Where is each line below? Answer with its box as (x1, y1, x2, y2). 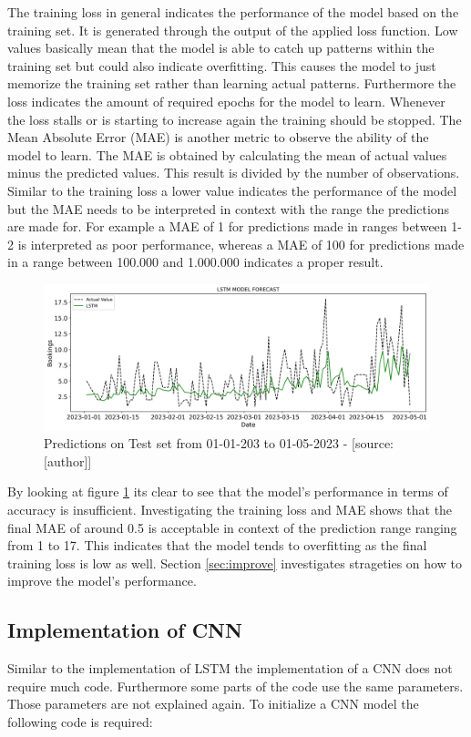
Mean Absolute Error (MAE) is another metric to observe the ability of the (7, 128, 429, 147)
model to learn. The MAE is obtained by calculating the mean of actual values (7, 145, 447, 164)
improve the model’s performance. (7, 571, 197, 590)
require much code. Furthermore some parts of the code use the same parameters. (7, 676, 464, 695)
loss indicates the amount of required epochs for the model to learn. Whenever (7, 91, 445, 110)
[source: (352, 434, 394, 453)
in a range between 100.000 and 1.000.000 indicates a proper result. (7, 252, 384, 271)
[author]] (44, 451, 92, 470)
